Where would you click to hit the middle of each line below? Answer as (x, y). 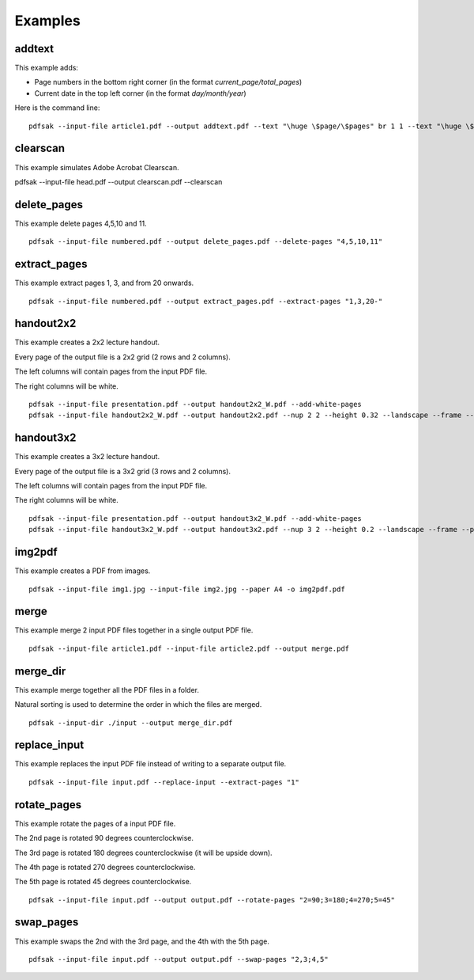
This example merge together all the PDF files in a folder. (107, 689)
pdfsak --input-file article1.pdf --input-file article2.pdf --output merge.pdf (189, 648)
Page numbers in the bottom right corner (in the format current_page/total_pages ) (168, 82)
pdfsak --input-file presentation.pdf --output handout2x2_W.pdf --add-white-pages (196, 404)
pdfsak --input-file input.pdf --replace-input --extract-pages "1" (164, 782)
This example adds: (47, 68)
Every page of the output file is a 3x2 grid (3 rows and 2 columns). (122, 471)
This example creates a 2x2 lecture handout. (87, 342)
